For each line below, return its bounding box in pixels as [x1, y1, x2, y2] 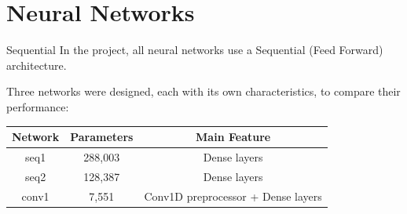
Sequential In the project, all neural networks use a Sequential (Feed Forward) [6, 42, 383, 58]
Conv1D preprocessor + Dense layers [144, 187, 322, 204]
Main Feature [196, 129, 271, 144]
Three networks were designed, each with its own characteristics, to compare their [6, 83, 401, 100]
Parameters [70, 129, 134, 144]
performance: [6, 98, 69, 114]
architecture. [6, 56, 67, 73]
